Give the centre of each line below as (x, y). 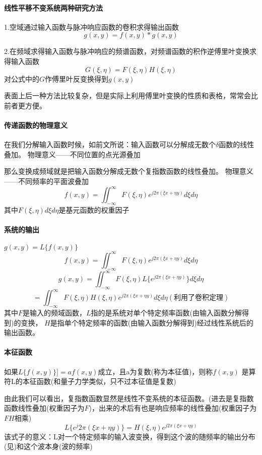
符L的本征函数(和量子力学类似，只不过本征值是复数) (90, 381)
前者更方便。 (25, 105)
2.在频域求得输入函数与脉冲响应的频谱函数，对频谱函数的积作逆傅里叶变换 (127, 51)
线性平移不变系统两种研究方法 (53, 7)
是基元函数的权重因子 (94, 209)
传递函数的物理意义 (36, 125)
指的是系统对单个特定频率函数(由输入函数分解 (167, 313)
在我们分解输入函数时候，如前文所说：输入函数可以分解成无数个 (110, 144)
